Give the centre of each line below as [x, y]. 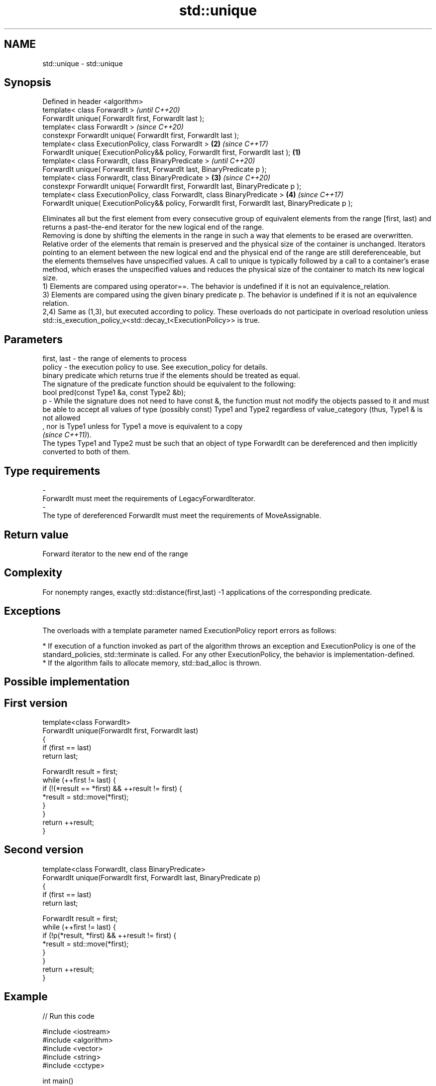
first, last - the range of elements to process [115, 359]
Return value [36, 535]
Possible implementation [67, 682]
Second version [44, 850]
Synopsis [28, 83]
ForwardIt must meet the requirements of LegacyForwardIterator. [149, 499]
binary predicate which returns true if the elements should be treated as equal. [171, 376]
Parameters [33, 339]
